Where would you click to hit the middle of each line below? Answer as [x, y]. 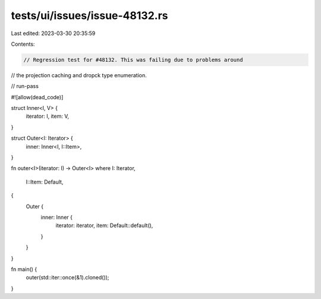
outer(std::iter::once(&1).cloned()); [67, 278]
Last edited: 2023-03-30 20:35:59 [53, 33]
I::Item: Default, [45, 182]
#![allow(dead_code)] [37, 97]
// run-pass [25, 86]
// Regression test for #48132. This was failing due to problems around [133, 60]
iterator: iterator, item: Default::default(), [104, 225]
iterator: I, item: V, [48, 117]
